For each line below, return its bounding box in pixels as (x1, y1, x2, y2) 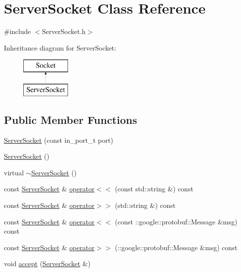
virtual (4, 167, 24, 177)
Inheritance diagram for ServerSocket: (4, 42, 117, 52)
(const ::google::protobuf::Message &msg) (115, 216, 238, 226)
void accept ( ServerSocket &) (4, 258, 91, 269)
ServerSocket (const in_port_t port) (4, 135, 114, 145)
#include (4, 26, 31, 36)
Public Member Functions (4, 112, 137, 127)
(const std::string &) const (115, 184, 193, 194)
